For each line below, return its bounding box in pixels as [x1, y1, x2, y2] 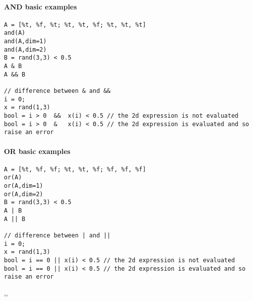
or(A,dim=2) [4, 190, 43, 198]
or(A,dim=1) [4, 182, 43, 190]
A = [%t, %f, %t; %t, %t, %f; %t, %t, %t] [4, 21, 146, 28]
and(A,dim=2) [4, 46, 47, 53]
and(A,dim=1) [4, 38, 47, 45]
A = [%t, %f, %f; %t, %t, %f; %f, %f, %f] [4, 165, 146, 173]
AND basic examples [4, 1, 77, 11]
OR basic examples [4, 146, 70, 156]
